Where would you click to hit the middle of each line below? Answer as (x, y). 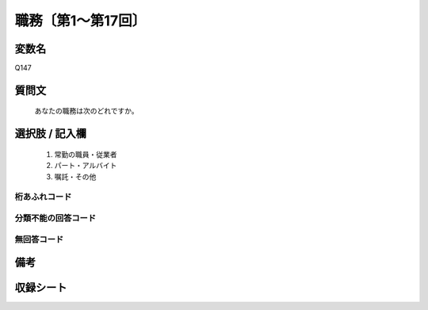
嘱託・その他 (75, 176)
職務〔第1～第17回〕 (80, 21)
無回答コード (39, 239)
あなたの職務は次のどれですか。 (86, 111)
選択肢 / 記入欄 (51, 134)
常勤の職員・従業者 (86, 154)
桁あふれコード (43, 197)
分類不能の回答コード (55, 218)
